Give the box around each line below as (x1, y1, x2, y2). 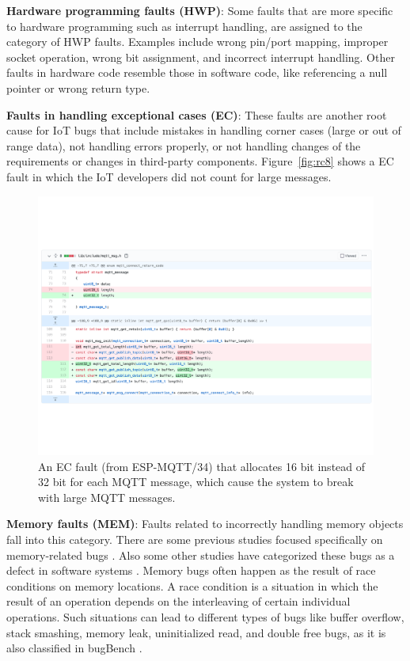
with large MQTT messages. (38, 488, 176, 505)
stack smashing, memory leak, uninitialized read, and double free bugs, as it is (6, 624, 386, 640)
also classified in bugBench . (6, 640, 142, 656)
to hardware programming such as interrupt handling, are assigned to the (6, 17, 363, 34)
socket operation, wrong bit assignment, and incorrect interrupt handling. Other (6, 48, 395, 65)
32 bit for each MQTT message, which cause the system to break (38, 473, 354, 490)
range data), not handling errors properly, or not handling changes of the (6, 137, 361, 154)
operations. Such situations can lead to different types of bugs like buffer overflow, (6, 608, 404, 625)
